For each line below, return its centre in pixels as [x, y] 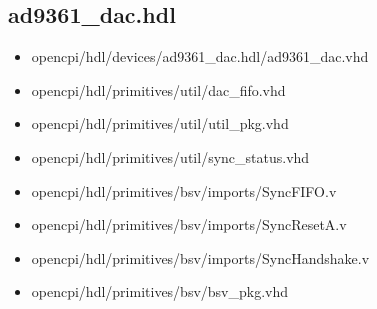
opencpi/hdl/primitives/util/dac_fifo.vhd [158, 89]
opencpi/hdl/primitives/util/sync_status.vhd [170, 156]
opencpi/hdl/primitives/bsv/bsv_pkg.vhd [160, 291]
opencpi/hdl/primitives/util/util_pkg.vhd [160, 123]
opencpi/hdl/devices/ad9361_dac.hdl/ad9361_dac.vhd [200, 56]
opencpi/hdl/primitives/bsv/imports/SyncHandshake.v [200, 257]
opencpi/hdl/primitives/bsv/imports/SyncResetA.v [189, 224]
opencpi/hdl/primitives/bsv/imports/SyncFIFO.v [184, 190]
